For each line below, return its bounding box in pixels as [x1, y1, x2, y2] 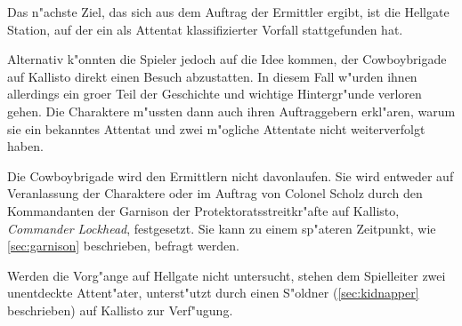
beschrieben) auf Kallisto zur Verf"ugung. [7, 300, 233, 319]
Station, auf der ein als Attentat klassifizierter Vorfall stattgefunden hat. [7, 20, 403, 38]
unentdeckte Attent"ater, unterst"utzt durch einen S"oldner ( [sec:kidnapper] [7, 283, 419, 302]
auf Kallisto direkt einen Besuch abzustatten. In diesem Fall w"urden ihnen [7, 67, 417, 85]
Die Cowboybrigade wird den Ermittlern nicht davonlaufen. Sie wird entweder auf [7, 166, 454, 185]
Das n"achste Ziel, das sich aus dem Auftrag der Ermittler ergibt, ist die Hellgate [7, 3, 450, 20]
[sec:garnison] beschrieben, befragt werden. [7, 236, 239, 255]
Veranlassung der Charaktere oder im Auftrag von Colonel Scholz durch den [7, 184, 423, 203]
